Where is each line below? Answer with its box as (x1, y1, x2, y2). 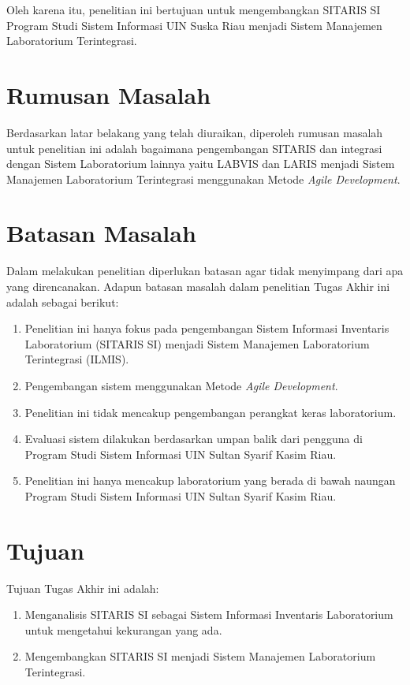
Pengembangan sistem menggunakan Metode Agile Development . (24, 377, 338, 393)
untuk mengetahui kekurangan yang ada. (24, 621, 222, 638)
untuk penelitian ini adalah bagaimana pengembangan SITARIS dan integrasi (6, 140, 382, 156)
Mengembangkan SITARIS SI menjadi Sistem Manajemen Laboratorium (24, 648, 376, 665)
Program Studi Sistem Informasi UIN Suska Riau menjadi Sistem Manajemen (6, 17, 382, 33)
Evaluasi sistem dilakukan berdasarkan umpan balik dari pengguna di (24, 430, 363, 447)
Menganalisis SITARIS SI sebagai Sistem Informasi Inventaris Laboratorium (24, 606, 393, 623)
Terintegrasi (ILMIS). (24, 351, 129, 367)
